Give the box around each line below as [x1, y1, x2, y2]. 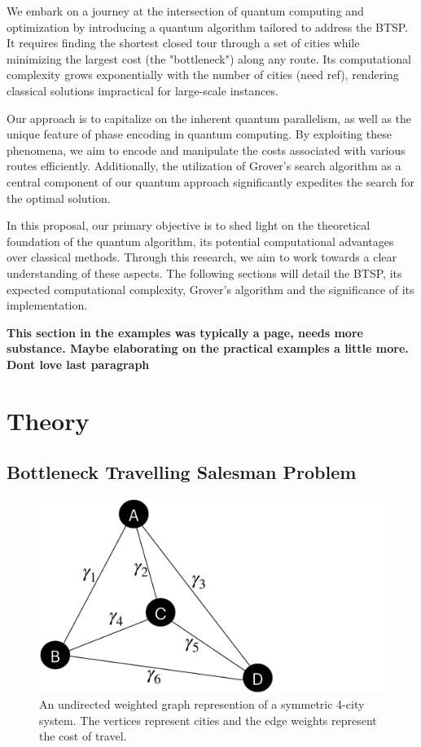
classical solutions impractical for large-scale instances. [7, 81, 278, 99]
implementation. [7, 297, 88, 314]
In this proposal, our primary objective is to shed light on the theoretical [7, 217, 371, 234]
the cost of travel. [39, 727, 127, 745]
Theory [7, 403, 90, 437]
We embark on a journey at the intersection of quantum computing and [7, 2, 364, 19]
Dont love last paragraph [7, 355, 150, 372]
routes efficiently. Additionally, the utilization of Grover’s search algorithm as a [7, 157, 401, 174]
